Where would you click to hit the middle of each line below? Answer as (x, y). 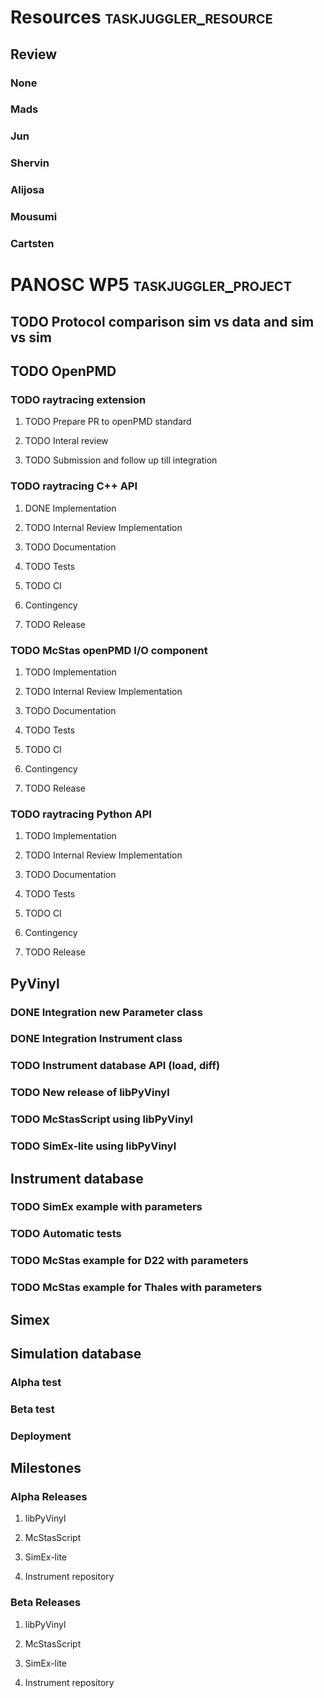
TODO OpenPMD (63, 371)
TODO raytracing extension (78, 399)
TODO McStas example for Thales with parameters (136, 1288)
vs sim (31, 337)
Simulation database (76, 1353)
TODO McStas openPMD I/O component (109, 650)
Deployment (41, 1436)
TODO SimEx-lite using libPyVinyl (93, 1146)
